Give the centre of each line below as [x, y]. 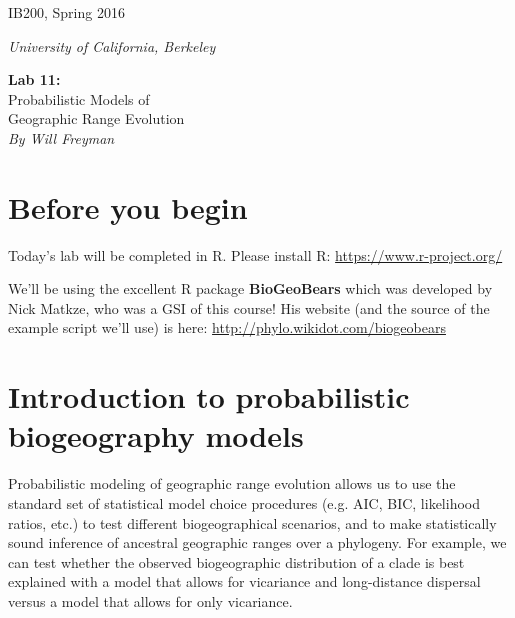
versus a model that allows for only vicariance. [150, 600]
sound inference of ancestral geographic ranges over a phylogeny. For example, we [257, 542]
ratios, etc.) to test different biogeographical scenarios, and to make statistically [252, 522]
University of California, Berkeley [112, 45]
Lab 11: [34, 79]
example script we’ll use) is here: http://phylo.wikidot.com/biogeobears [227, 327]
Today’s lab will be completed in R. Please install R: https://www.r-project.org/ [255, 254]
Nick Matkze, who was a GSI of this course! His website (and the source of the [249, 307]
